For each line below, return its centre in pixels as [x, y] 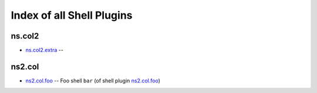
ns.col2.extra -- [45, 50]
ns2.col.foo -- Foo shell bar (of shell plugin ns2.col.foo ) [93, 80]
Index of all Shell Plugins [72, 15]
